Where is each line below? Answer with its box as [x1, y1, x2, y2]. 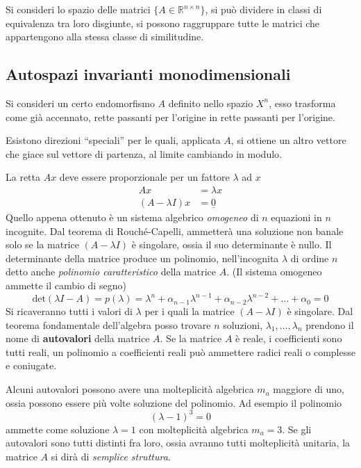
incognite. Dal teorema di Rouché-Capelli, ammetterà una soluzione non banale [6, 223, 344, 238]
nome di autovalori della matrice [6, 331, 150, 346]
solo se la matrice [6, 237, 79, 252]
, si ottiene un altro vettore [230, 133, 346, 147]
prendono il [305, 317, 354, 332]
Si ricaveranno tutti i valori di [6, 304, 133, 318]
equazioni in [271, 210, 322, 225]
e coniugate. [6, 358, 57, 373]
